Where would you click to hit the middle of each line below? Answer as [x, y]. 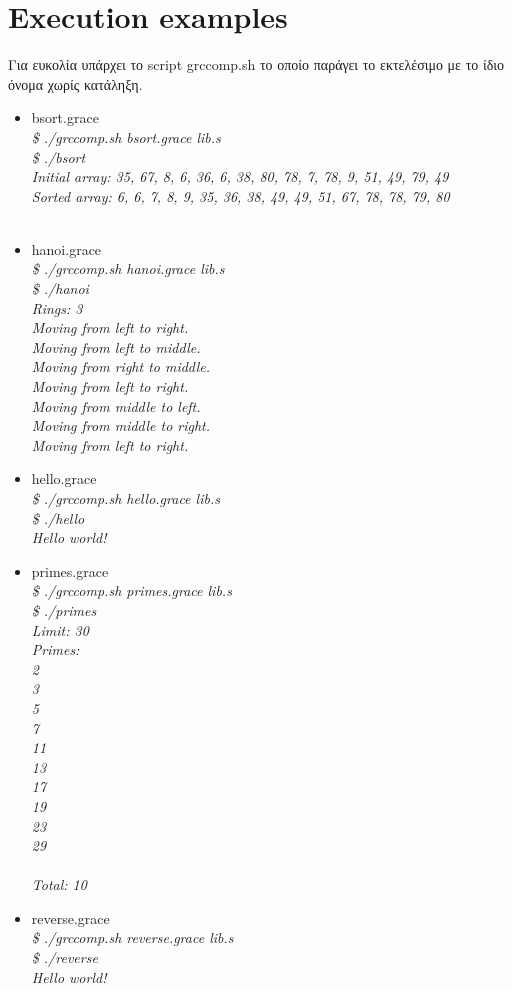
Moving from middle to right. [121, 425]
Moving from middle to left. [116, 405]
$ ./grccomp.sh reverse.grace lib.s [132, 937]
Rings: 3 [57, 307]
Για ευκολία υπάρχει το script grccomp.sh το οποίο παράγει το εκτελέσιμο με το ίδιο [256, 64]
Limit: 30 [60, 629]
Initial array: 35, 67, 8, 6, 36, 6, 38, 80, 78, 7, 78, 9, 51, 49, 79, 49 [240, 176]
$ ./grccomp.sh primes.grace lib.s [131, 590]
